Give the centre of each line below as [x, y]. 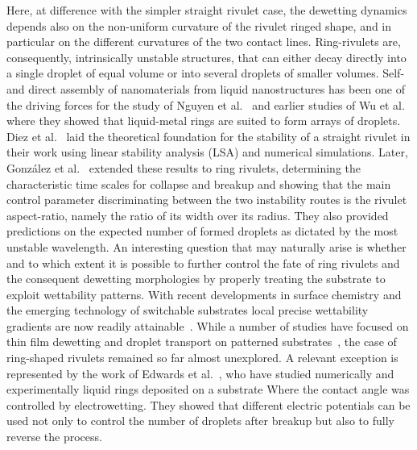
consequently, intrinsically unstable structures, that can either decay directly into [206, 57]
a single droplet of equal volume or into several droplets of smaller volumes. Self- [206, 73]
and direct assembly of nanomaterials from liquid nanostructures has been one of [206, 88]
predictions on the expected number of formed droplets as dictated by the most [202, 231]
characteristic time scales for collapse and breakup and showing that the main [199, 183]
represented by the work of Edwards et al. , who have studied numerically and [200, 373]
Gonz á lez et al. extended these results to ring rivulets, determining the [184, 167]
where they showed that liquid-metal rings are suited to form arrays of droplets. [204, 121]
